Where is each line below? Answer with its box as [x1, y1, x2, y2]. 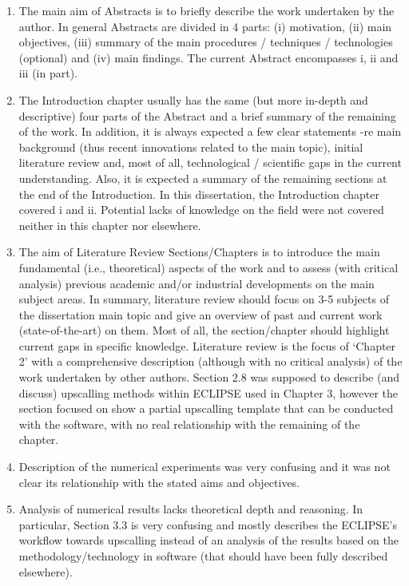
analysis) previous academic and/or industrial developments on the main [18, 275, 375, 291]
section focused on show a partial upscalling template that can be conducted [18, 400, 394, 417]
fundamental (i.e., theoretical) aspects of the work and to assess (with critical [18, 259, 399, 275]
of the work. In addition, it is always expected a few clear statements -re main [18, 123, 402, 140]
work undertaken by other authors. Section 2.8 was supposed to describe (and [18, 369, 400, 386]
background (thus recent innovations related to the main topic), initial [18, 138, 363, 155]
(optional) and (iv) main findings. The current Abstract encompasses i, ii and [18, 49, 399, 65]
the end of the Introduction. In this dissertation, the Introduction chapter [18, 185, 379, 202]
